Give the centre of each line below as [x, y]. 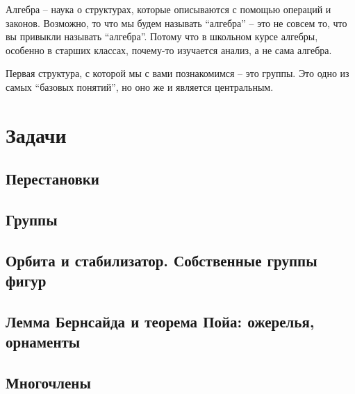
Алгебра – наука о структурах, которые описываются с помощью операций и [168, 9]
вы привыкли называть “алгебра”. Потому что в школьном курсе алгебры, [162, 36]
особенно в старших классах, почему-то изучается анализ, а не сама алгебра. [169, 50]
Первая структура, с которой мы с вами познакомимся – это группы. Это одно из [177, 73]
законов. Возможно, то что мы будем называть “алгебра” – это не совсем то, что [176, 23]
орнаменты [43, 342]
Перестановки [52, 179]
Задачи [36, 134]
